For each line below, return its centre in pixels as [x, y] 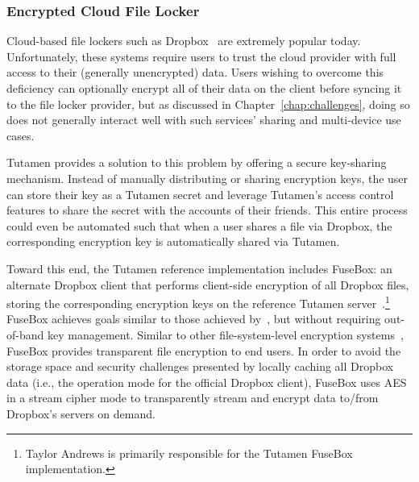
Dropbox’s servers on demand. [81, 413]
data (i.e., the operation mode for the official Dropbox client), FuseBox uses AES [207, 382]
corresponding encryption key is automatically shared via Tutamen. [173, 241]
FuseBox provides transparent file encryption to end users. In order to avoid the [204, 350]
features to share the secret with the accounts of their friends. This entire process [207, 210]
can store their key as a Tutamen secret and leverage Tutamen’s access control [200, 194]
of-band [25, 334]
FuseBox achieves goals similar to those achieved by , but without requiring [194, 319]
